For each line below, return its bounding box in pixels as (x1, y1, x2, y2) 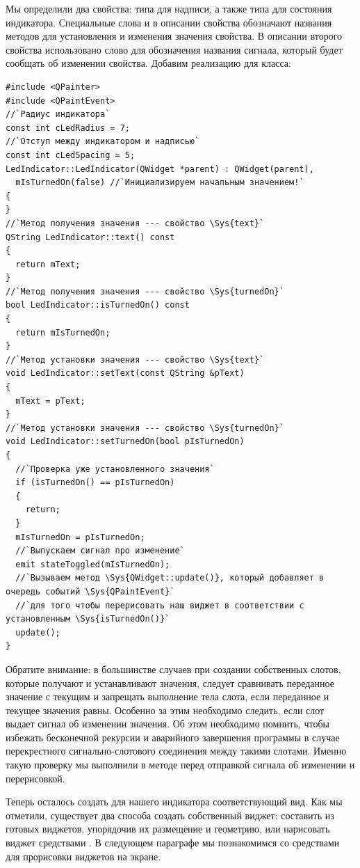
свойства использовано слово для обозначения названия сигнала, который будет (6, 42, 343, 56)
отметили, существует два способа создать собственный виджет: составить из (6, 807, 334, 822)
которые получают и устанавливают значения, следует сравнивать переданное (6, 675, 334, 690)
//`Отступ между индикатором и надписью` (6, 136, 200, 147)
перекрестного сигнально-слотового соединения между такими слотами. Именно (6, 743, 347, 758)
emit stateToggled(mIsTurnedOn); (15, 559, 170, 569)
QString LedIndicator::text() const (6, 232, 175, 242)
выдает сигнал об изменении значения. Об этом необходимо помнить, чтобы (6, 716, 329, 731)
